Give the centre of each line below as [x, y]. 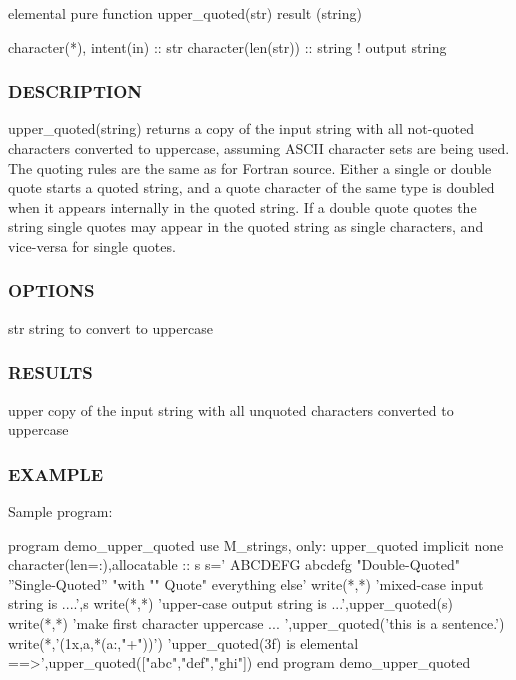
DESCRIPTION [75, 91]
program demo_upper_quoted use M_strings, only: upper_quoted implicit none [256, 544]
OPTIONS [51, 290]
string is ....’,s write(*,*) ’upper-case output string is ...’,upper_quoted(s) [230, 603]
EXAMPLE [56, 473]
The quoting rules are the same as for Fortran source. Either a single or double [250, 167]
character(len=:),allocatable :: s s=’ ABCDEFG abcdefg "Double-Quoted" [234, 564]
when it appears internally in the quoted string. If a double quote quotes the [242, 206]
